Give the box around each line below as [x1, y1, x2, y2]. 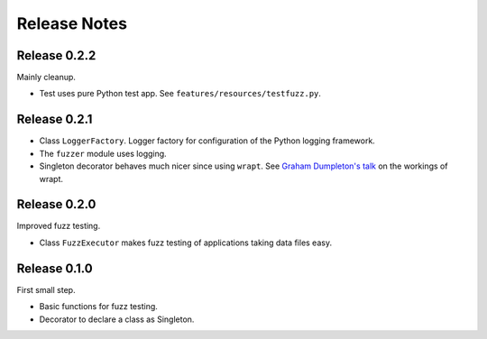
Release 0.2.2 [16, 48, 96, 63]
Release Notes [16, 14, 128, 33]
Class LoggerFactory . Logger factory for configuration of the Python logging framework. [39, 135, 376, 146]
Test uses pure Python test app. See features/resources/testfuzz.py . [39, 88, 322, 99]
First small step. [16, 284, 76, 295]
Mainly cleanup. [16, 72, 77, 83]
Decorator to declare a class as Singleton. [39, 314, 195, 325]
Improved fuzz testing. [16, 221, 101, 232]
